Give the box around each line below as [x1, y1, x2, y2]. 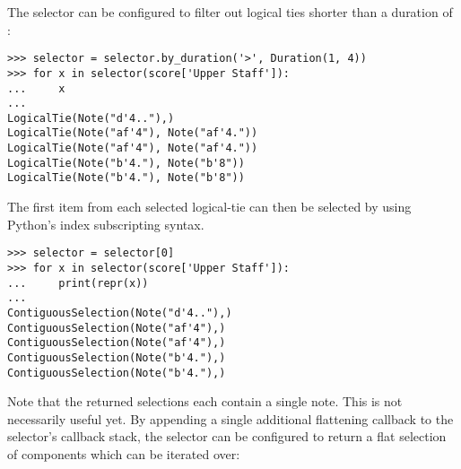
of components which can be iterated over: [7, 444, 240, 463]
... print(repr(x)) [7, 276, 149, 290]
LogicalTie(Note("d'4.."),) [7, 111, 175, 125]
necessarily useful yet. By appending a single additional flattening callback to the [7, 409, 454, 428]
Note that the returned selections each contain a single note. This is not [7, 392, 403, 411]
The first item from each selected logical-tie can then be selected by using [7, 197, 412, 216]
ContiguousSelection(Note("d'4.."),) [7, 306, 232, 319]
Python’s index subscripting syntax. [7, 214, 204, 233]
